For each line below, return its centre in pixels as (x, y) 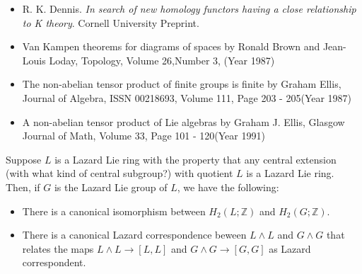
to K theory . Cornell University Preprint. (111, 22)
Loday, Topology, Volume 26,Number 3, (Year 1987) (162, 60)
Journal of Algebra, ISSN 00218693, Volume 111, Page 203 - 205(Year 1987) (187, 97)
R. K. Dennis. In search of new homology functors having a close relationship (189, 8)
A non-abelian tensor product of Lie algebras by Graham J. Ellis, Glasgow (183, 121)
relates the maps (58, 248)
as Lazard (290, 248)
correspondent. (54, 262)
